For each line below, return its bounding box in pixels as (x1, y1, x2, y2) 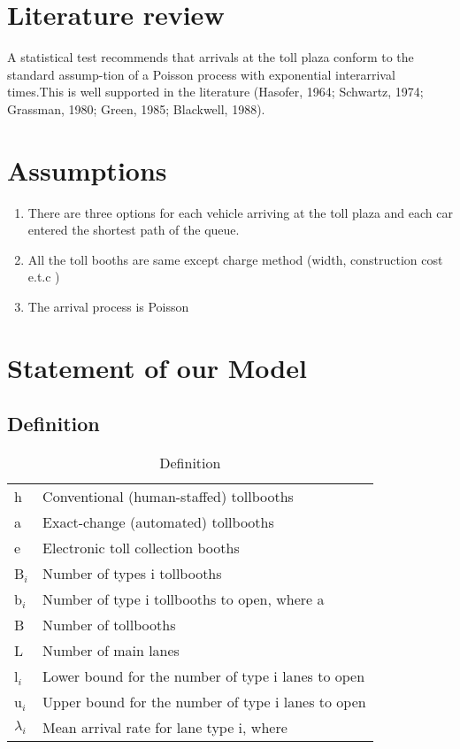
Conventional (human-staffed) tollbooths (42, 486, 294, 507)
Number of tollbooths (42, 614, 176, 636)
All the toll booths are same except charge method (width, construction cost (27, 250, 443, 268)
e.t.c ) (27, 267, 60, 286)
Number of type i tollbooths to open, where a (42, 589, 325, 610)
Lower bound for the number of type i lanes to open (42, 666, 365, 687)
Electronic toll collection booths (42, 537, 240, 559)
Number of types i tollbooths (42, 563, 222, 584)
